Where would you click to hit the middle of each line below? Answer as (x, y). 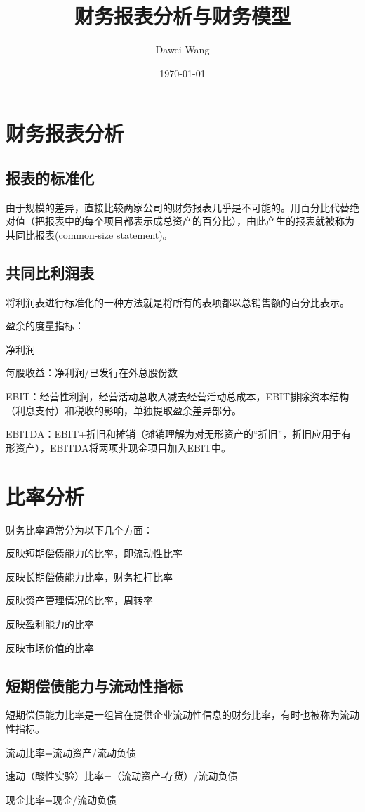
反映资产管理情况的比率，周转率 (79, 600)
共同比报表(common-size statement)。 (89, 234)
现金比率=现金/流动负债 (61, 799)
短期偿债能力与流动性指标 (94, 685)
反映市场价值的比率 (50, 647)
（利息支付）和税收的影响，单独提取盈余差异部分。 (124, 410)
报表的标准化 (50, 177)
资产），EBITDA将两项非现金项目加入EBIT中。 (123, 447)
